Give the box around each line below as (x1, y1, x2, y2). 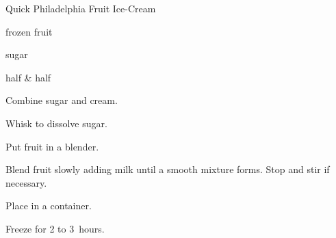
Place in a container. (5, 198, 92, 213)
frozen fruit (5, 24, 53, 38)
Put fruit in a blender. (5, 139, 99, 153)
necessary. (5, 175, 47, 189)
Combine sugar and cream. (5, 93, 118, 107)
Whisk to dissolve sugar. (5, 116, 107, 130)
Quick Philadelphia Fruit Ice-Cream (5, 1, 156, 15)
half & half (5, 70, 51, 84)
